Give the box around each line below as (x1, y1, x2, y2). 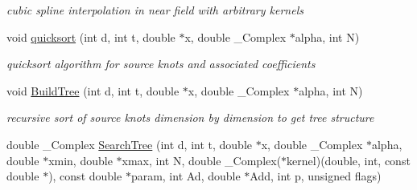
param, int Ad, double (130, 168, 241, 184)
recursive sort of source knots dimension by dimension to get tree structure (6, 109, 374, 126)
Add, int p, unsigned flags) (250, 168, 382, 184)
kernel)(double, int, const (287, 152, 411, 168)
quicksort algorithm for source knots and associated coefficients (6, 55, 316, 72)
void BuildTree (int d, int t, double (6, 82, 180, 99)
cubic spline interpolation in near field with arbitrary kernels (6, 2, 303, 18)
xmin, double (48, 152, 113, 168)
